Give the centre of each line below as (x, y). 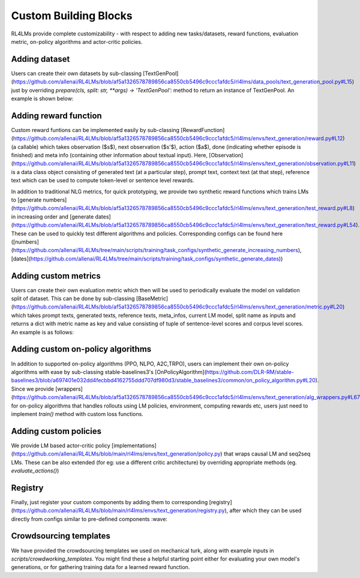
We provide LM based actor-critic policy (61, 445)
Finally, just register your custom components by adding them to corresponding (109, 502)
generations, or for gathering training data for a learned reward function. (100, 567)
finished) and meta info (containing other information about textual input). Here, (109, 155)
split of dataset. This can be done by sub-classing (73, 299)
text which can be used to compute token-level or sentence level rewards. (103, 181)
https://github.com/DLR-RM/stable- (250, 372)
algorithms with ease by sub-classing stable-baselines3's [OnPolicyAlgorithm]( (109, 372)
